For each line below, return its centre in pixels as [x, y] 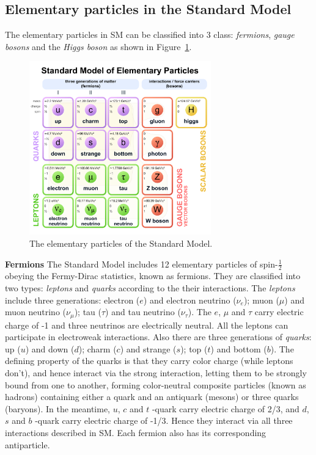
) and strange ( [148, 348]
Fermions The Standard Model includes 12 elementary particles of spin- [141, 264]
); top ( [194, 348]
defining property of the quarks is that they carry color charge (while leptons [149, 361]
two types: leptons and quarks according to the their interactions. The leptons [150, 288]
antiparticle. [28, 444]
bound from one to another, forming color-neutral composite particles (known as [156, 384]
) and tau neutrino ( [143, 312]
